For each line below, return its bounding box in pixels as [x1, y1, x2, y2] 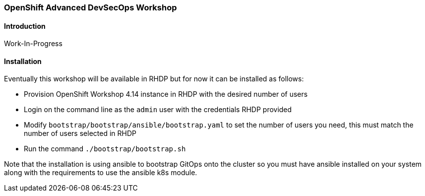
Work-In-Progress [4, 39, 62, 48]
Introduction [4, 21, 46, 30]
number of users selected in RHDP [24, 129, 136, 138]
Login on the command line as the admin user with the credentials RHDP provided [24, 105, 292, 114]
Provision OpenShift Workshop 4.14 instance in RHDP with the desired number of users [24, 90, 308, 99]
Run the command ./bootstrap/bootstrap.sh [24, 144, 186, 153]
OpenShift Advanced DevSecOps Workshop [4, 2, 177, 12]
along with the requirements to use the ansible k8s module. [4, 168, 197, 177]
